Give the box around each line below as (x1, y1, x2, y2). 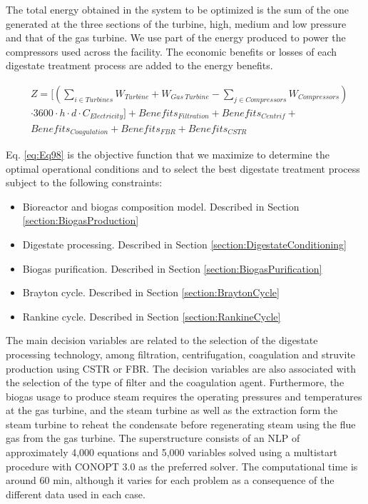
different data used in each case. (6, 486, 145, 501)
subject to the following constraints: (6, 175, 163, 190)
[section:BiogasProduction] (22, 213, 139, 228)
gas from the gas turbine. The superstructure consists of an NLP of (6, 430, 300, 445)
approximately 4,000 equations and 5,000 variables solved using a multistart (6, 445, 337, 460)
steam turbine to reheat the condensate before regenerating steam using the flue (6, 416, 356, 431)
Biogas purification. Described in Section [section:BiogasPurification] (22, 261, 322, 276)
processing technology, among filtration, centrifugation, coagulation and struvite (6, 346, 356, 361)
